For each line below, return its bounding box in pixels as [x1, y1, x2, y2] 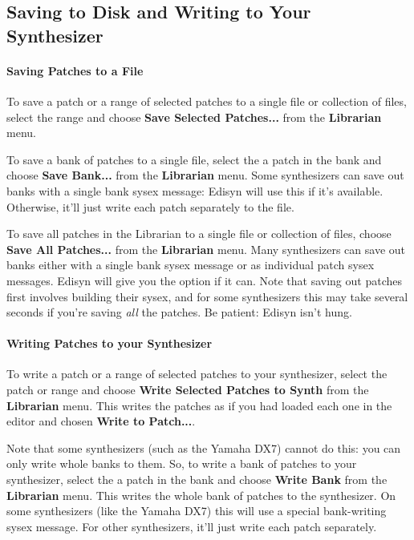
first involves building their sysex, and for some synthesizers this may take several [6, 288, 408, 304]
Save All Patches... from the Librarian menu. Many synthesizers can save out [6, 240, 406, 257]
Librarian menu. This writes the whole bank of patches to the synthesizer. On [6, 486, 396, 503]
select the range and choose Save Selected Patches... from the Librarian [6, 108, 382, 125]
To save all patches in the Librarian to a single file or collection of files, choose [6, 225, 392, 242]
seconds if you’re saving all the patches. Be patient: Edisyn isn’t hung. [6, 304, 352, 320]
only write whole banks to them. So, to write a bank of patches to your [6, 455, 357, 472]
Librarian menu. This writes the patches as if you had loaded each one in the [6, 397, 392, 413]
